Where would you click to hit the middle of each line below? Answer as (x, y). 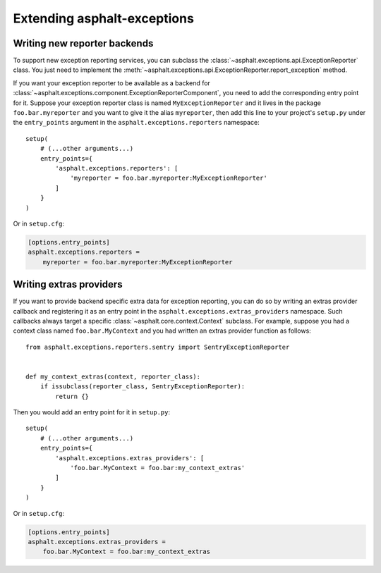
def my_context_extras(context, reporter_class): (113, 376)
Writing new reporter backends (83, 43)
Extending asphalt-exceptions (103, 18)
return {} (72, 396)
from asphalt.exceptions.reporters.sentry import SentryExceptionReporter (158, 347)
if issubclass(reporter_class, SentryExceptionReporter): (143, 387)
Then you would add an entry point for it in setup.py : (92, 412)
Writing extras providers (68, 284)
